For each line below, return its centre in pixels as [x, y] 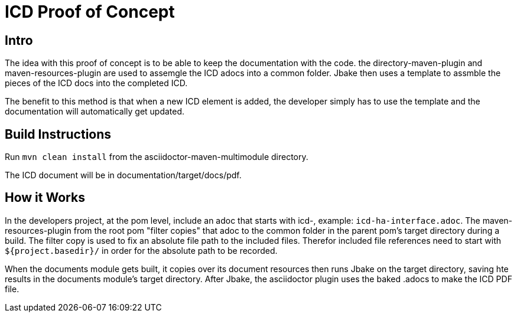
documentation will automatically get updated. [95, 112]
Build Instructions [58, 134]
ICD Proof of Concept [90, 12]
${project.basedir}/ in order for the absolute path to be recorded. [141, 250]
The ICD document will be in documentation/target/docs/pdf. [123, 175]
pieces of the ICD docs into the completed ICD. [96, 83]
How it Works [45, 198]
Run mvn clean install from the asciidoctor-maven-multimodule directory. [157, 157]
